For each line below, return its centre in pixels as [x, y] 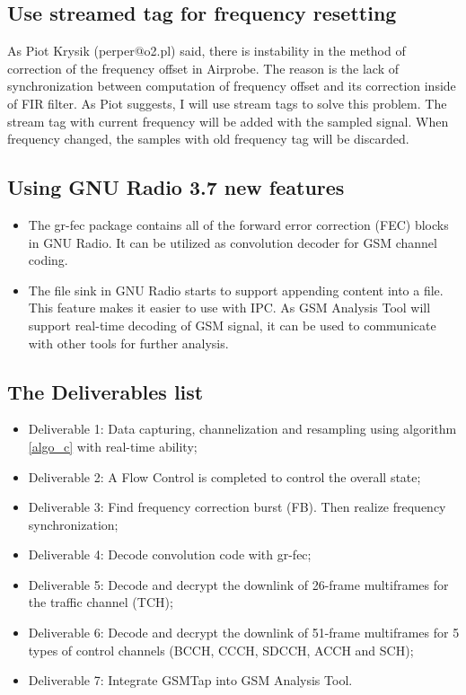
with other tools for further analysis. [128, 343]
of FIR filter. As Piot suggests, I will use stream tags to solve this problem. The [227, 103]
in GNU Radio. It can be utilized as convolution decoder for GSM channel [233, 242]
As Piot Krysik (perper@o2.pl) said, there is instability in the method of [207, 51]
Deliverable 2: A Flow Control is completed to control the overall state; [224, 476]
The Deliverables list [106, 391]
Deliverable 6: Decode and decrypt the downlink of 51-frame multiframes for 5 [244, 633]
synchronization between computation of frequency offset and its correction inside [232, 86]
